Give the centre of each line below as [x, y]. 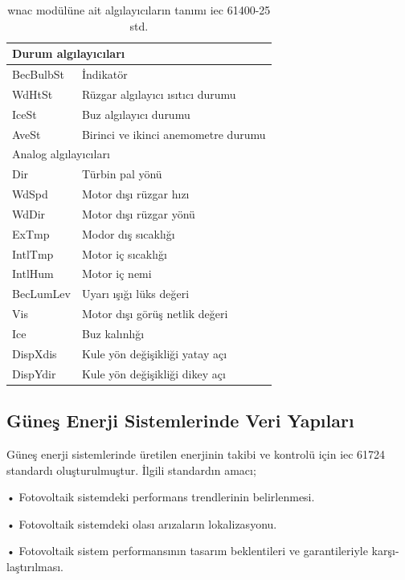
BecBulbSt [38, 74]
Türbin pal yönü [122, 174]
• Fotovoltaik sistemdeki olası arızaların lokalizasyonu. [142, 523]
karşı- [385, 551]
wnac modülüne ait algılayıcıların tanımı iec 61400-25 [139, 10]
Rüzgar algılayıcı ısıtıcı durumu [159, 94]
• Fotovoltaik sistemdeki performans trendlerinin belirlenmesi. [161, 497]
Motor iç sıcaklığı [124, 253]
